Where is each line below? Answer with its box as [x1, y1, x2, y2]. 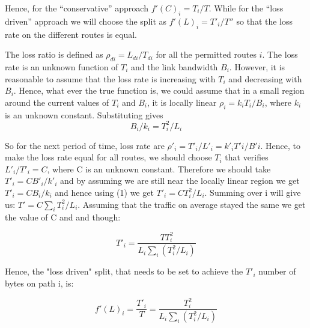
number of [258, 265, 296, 278]
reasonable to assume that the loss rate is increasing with [5, 72, 216, 85]
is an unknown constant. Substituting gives [5, 108, 163, 121]
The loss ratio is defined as [5, 48, 103, 61]
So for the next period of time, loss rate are [5, 139, 165, 151]
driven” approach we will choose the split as [5, 14, 167, 27]
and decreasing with [228, 72, 302, 85]
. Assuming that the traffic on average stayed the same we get [77, 198, 306, 210]
